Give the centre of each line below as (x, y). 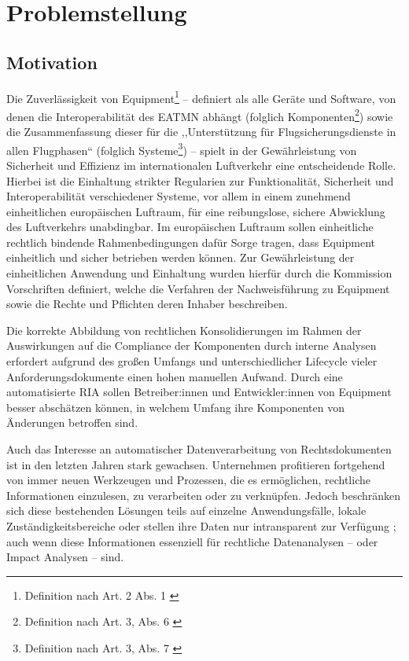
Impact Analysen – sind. (65, 557)
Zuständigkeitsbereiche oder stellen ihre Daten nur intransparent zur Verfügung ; (201, 525)
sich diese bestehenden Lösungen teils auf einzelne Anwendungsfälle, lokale (186, 510)
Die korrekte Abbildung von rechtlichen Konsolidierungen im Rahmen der (184, 330)
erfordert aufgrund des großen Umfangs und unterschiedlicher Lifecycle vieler (192, 361)
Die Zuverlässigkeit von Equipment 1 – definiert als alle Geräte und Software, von (201, 97)
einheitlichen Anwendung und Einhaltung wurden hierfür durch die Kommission (199, 273)
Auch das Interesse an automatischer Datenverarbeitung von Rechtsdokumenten (199, 449)
